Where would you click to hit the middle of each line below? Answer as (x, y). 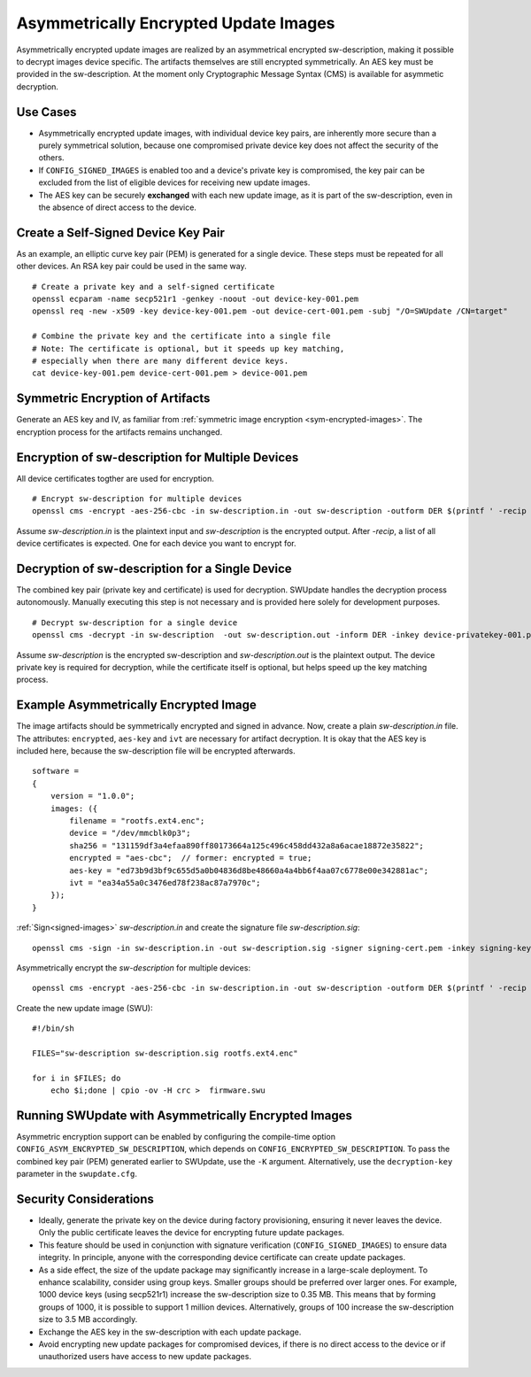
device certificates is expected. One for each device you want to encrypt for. (156, 544)
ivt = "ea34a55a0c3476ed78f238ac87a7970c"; (165, 882)
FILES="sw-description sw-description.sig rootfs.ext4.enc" (165, 1053)
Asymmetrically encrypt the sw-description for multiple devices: (134, 967)
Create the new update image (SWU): (85, 1008)
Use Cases (46, 112)
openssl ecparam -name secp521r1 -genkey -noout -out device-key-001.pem (196, 299)
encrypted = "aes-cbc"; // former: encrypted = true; (191, 858)
